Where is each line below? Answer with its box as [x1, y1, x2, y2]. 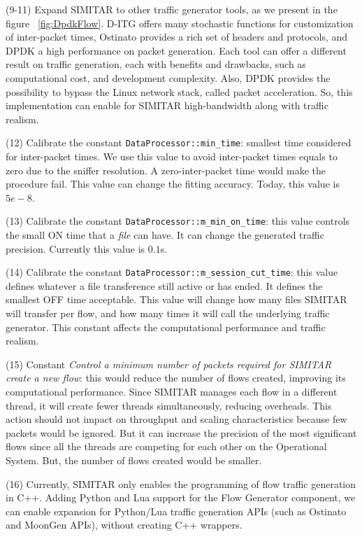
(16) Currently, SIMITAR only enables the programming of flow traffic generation [6, 476, 356, 491]
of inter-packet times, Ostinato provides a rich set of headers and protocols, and [6, 29, 348, 44]
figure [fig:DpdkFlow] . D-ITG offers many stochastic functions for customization [6, 15, 354, 30]
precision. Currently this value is [6, 241, 145, 256]
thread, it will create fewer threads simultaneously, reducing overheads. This [6, 398, 332, 412]
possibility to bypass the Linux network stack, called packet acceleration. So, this [6, 84, 353, 99]
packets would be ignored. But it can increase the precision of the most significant [6, 425, 357, 440]
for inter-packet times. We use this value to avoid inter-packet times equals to [6, 149, 338, 163]
